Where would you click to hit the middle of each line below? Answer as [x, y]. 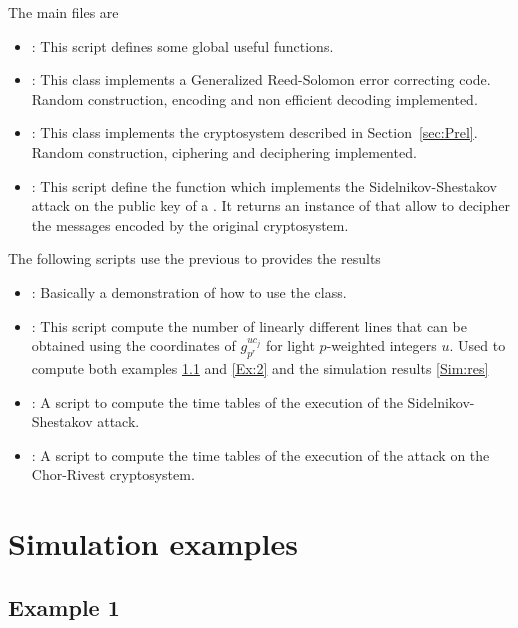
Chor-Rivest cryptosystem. [113, 474]
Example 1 [64, 606]
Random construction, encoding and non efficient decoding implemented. [254, 98]
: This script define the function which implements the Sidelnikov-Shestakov [264, 185]
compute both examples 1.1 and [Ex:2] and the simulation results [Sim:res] [260, 367]
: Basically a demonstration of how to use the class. [189, 291]
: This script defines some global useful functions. [182, 45]
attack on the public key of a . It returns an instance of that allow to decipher [271, 205]
